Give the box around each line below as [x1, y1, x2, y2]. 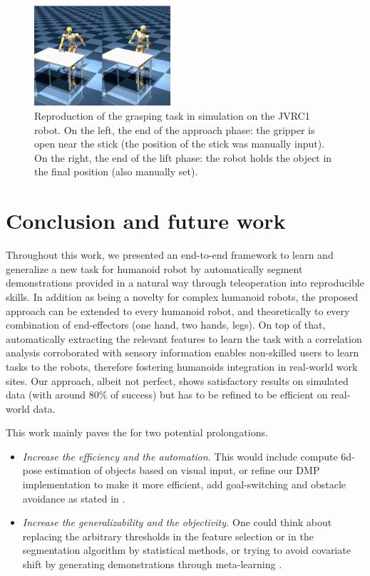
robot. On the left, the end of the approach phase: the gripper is [34, 122, 315, 137]
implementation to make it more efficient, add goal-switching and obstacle [22, 477, 346, 492]
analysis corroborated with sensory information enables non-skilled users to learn [6, 345, 359, 360]
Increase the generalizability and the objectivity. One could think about [22, 515, 332, 530]
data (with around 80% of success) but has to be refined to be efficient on [6, 387, 328, 402]
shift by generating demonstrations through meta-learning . [22, 557, 282, 572]
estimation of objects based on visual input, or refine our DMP [45, 463, 320, 478]
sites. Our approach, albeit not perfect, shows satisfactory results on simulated [6, 373, 349, 388]
